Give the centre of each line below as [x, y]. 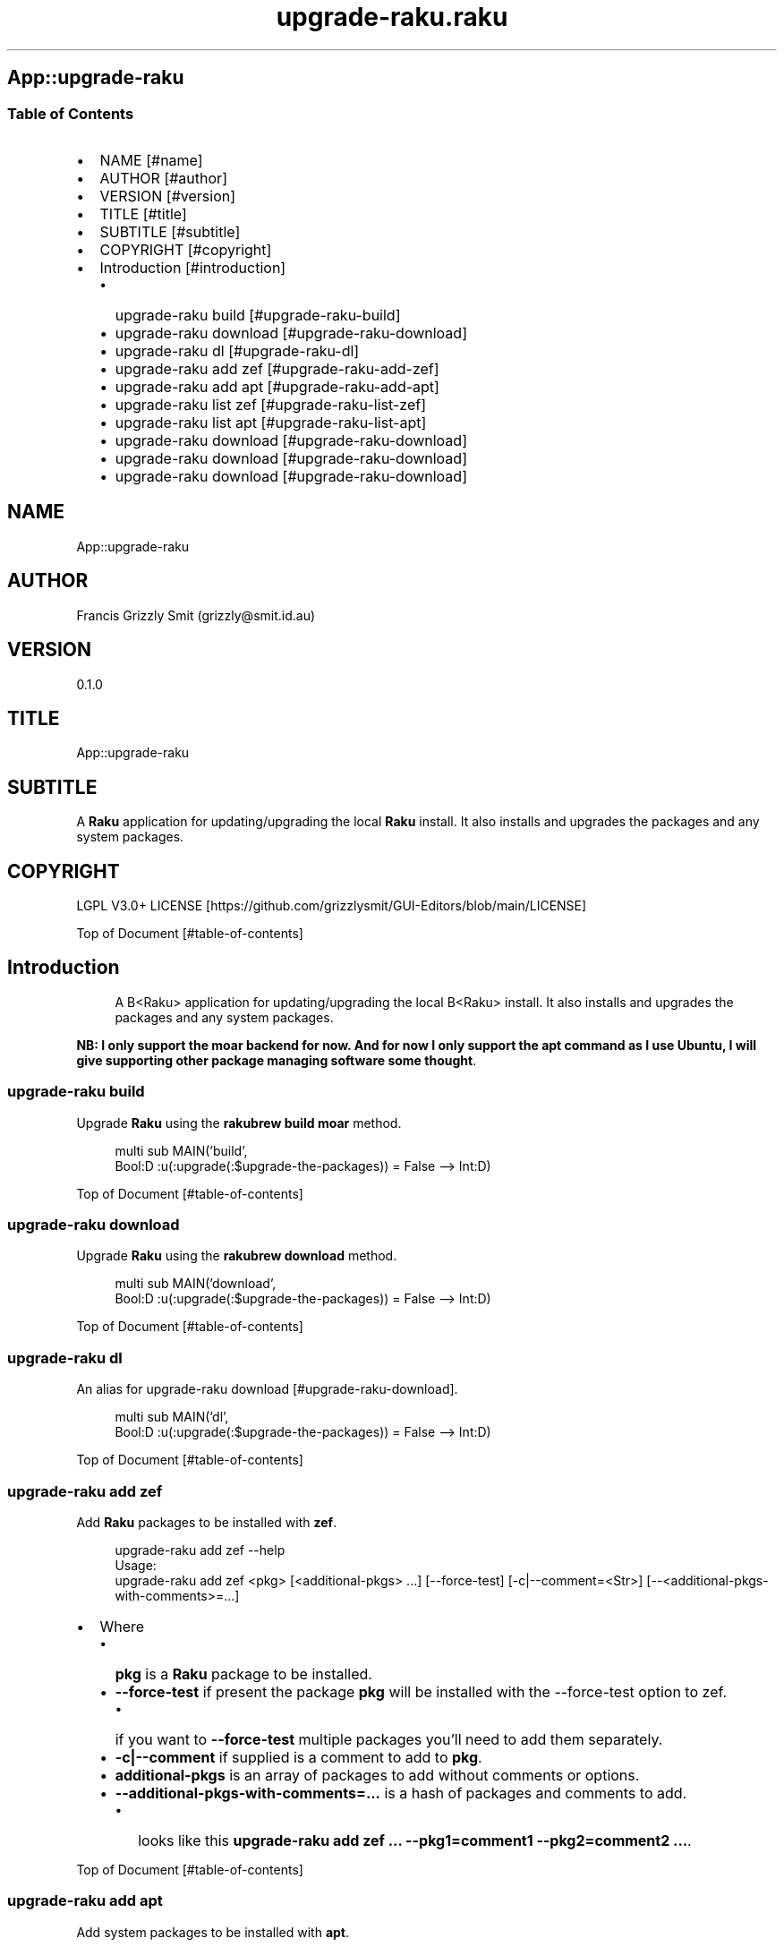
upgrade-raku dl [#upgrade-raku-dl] [237, 350]
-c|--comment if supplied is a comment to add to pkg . [298, 1757]
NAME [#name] [151, 160]
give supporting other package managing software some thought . [277, 1060]
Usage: [136, 1565]
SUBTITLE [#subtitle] [170, 231]
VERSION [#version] [168, 196]
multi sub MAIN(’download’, [196, 1284]
